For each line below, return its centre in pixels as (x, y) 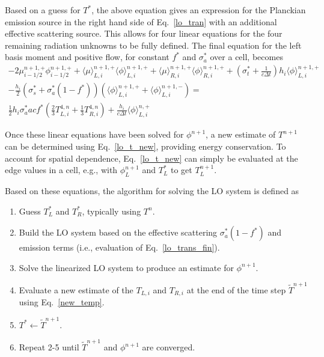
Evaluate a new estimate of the (76, 290)
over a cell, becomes (246, 57)
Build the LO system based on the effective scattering (118, 232)
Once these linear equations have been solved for (94, 134)
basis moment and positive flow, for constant (87, 57)
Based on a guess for (43, 10)
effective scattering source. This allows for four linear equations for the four (144, 33)
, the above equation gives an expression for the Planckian (199, 10)
